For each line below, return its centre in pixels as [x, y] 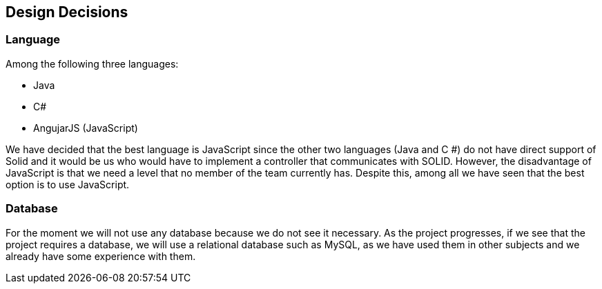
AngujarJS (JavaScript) [86, 128]
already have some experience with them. [101, 256]
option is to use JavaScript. [68, 184]
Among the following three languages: [92, 63]
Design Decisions [67, 12]
